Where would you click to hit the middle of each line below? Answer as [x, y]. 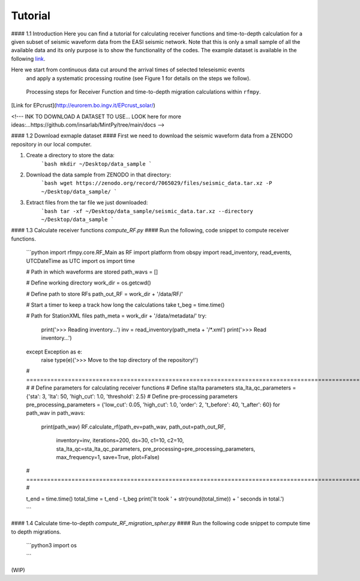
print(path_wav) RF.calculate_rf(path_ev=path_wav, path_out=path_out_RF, [133, 427]
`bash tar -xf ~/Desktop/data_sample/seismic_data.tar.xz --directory [147, 211]
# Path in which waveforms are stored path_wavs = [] [92, 272]
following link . [28, 59]
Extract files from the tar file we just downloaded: [87, 203]
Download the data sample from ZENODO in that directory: [98, 175]
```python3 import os [52, 546]
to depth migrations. [36, 532]
